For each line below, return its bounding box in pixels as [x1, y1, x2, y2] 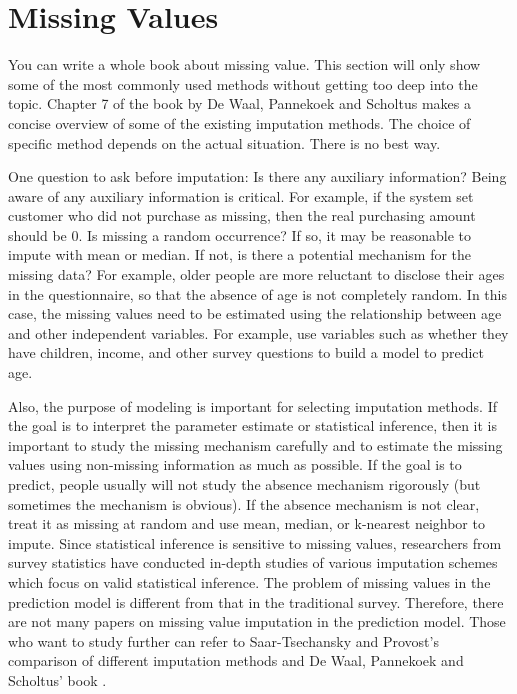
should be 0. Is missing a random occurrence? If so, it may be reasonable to [8, 224, 471, 245]
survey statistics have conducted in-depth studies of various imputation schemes [8, 552, 498, 573]
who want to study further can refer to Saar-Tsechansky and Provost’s [8, 630, 439, 651]
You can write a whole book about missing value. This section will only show [8, 54, 481, 75]
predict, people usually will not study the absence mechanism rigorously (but [8, 474, 481, 494]
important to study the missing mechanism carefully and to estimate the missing [8, 434, 503, 455]
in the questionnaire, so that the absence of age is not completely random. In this [8, 283, 507, 304]
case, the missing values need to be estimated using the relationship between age [8, 303, 502, 324]
